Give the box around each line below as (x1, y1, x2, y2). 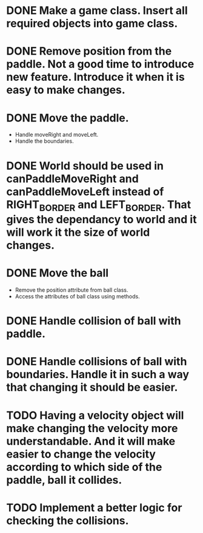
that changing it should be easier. (6, 380, 178, 394)
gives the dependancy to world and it (6, 213, 197, 227)
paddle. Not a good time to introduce (6, 57, 195, 71)
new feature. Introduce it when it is (6, 70, 185, 84)
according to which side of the (6, 460, 162, 474)
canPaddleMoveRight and (6, 171, 139, 185)
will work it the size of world (6, 225, 150, 239)
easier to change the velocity (6, 447, 156, 461)
